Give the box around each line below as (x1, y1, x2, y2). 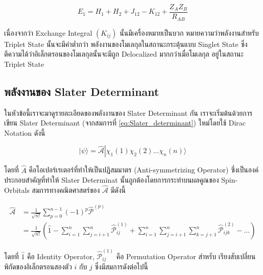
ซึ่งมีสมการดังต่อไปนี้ (94, 261, 148, 272)
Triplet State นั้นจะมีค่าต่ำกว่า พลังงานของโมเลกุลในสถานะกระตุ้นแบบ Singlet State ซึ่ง (4, 38, 248, 49)
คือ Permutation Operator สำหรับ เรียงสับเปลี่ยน (116, 251, 256, 261)
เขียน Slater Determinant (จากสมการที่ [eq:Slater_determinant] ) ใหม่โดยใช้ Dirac (4, 117, 246, 128)
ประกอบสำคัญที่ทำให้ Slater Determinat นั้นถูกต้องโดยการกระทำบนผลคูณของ (4, 174, 219, 185)
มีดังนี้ (110, 184, 126, 195)
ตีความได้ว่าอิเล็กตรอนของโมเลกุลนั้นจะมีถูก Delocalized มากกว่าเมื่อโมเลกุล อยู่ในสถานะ (4, 48, 244, 59)
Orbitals (4, 184, 30, 195)
